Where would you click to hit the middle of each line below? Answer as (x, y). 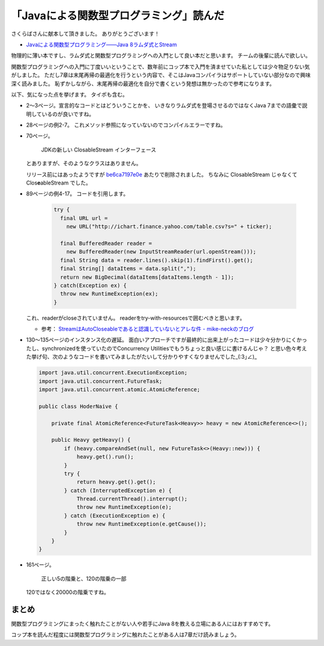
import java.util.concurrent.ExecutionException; (113, 373)
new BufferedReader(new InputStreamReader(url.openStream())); (161, 252)
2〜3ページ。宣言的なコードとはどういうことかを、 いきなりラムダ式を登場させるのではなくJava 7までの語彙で (164, 106)
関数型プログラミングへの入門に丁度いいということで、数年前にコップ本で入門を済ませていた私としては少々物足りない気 (160, 67)
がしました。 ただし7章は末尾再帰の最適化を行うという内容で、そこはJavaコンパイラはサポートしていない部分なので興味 (161, 75)
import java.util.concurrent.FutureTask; (100, 381)
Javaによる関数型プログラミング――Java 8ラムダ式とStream (101, 44)
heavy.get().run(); (105, 457)
